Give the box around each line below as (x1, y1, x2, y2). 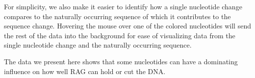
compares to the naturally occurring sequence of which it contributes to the (4, 11, 231, 21)
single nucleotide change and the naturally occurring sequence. (4, 40, 192, 50)
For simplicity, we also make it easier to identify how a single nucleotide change (4, 1, 242, 11)
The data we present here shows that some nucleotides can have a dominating (4, 56, 238, 66)
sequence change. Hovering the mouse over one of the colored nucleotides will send (4, 21, 251, 31)
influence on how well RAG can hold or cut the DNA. (4, 66, 166, 76)
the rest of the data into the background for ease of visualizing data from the (4, 30, 235, 40)
